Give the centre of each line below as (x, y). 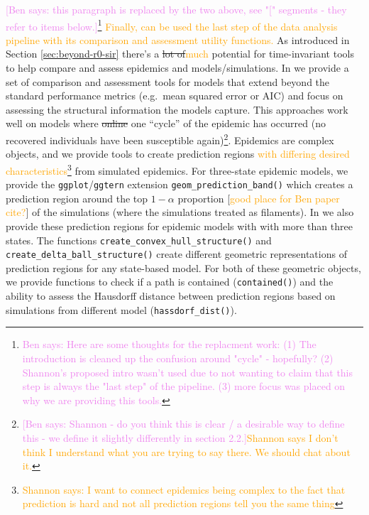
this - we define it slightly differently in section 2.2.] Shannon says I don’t (180, 437)
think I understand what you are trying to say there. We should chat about (186, 451)
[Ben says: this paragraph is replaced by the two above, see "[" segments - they (176, 9)
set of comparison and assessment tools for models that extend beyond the (168, 81)
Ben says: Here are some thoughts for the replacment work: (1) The (169, 344)
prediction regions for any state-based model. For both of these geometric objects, (183, 267)
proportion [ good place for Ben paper (259, 198)
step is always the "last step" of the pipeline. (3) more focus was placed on (184, 386)
